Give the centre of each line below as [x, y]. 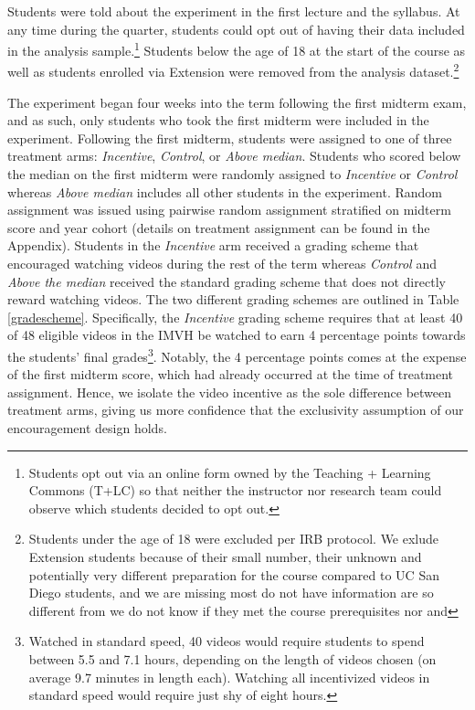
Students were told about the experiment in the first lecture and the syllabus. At [234, 11]
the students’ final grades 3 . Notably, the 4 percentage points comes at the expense [237, 355]
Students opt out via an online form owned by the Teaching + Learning [230, 472]
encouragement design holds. [87, 428]
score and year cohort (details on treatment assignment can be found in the [219, 227]
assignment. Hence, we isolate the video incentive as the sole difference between [230, 392]
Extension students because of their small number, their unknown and [225, 556]
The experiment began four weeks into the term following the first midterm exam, [237, 102]
